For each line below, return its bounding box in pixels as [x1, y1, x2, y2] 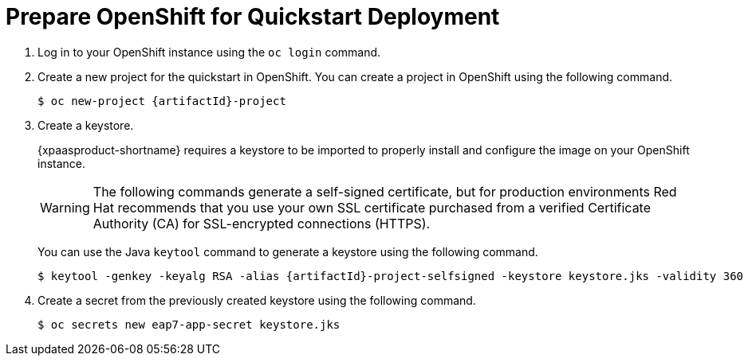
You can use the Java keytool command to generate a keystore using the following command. [37, 244, 538, 259]
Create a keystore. [37, 118, 134, 132]
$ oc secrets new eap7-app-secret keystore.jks [37, 317, 341, 331]
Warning [40, 199, 90, 216]
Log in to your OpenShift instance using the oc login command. [37, 45, 381, 59]
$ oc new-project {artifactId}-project [37, 94, 286, 107]
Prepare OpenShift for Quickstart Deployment [6, 3, 500, 30]
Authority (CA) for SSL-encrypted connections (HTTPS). [93, 215, 431, 232]
